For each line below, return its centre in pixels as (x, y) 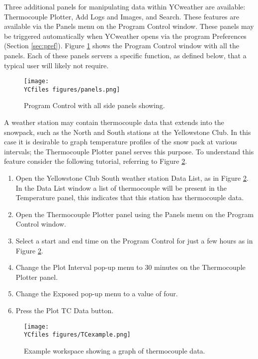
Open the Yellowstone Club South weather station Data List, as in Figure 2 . (132, 178)
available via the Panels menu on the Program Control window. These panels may (129, 26)
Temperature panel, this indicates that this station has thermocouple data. (130, 197)
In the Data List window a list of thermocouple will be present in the (121, 187)
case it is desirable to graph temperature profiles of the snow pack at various (121, 142)
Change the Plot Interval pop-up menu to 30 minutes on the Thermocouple (130, 267)
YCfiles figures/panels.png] (72, 89)
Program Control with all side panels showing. (94, 105)
